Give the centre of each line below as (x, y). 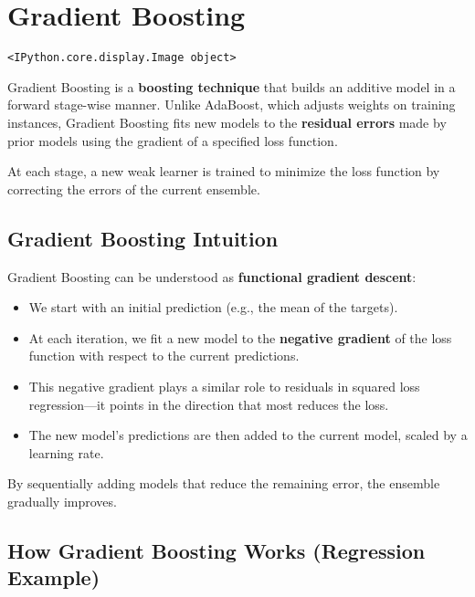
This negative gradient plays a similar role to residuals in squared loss (224, 386)
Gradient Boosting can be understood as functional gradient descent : (212, 276)
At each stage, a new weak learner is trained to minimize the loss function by (224, 171)
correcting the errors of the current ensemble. (134, 189)
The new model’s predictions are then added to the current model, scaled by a (248, 435)
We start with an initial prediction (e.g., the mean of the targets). (213, 307)
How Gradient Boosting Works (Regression (216, 550)
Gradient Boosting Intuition (143, 238)
